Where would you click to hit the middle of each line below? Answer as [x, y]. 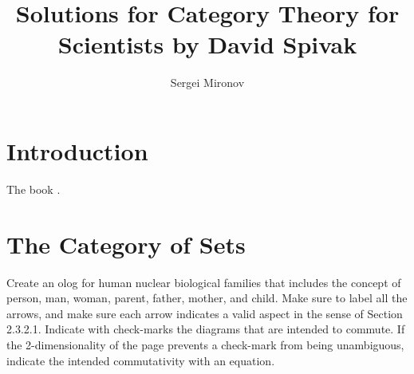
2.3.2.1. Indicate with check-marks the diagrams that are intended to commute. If [206, 329]
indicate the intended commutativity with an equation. [141, 360]
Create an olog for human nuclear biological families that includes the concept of [204, 282]
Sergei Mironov [207, 83]
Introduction [77, 150]
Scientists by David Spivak [207, 44]
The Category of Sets [126, 244]
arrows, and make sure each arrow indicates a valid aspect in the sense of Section [205, 313]
